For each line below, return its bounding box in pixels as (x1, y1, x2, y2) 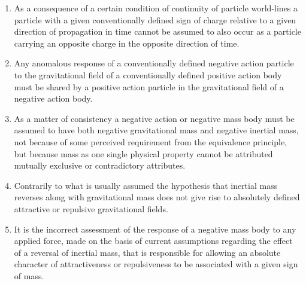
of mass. (14, 269, 44, 282)
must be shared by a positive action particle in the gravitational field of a (14, 80, 284, 93)
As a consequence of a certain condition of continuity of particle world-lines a (14, 2, 298, 14)
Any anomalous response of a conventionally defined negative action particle (14, 57, 294, 69)
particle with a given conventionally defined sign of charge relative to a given (14, 13, 296, 26)
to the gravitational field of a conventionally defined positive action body (14, 68, 282, 81)
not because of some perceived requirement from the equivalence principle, (14, 135, 287, 148)
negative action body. (14, 92, 93, 105)
